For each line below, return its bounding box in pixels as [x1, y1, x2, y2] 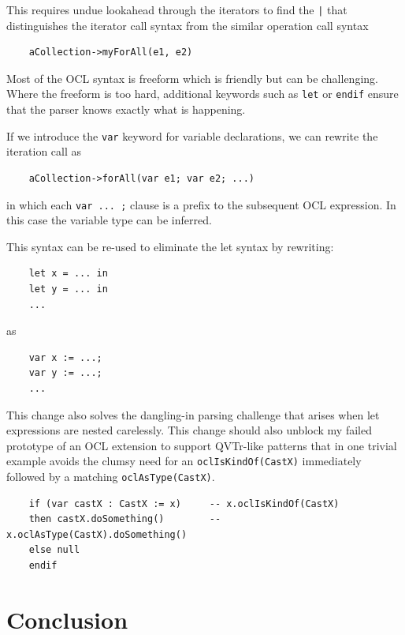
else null [28, 544, 80, 556]
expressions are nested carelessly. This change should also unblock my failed [6, 422, 372, 438]
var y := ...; [28, 367, 102, 379]
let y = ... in [28, 283, 108, 295]
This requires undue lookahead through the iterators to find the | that [6, 2, 347, 17]
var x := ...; [28, 351, 102, 363]
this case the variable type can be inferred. [6, 212, 212, 228]
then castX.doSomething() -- [28, 513, 221, 525]
